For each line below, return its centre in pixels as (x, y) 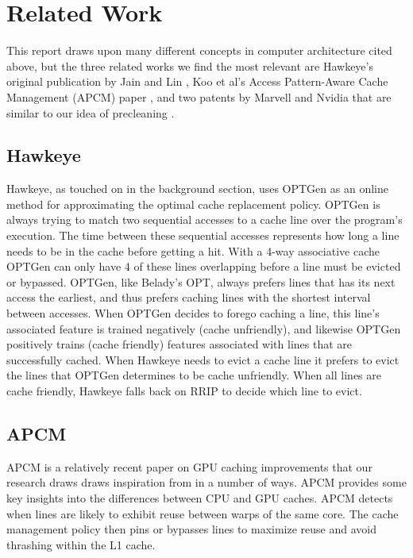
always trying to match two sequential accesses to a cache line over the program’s (205, 219)
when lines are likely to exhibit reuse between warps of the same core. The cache (203, 513)
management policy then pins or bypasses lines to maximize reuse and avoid (192, 529)
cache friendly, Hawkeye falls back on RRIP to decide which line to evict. (184, 391)
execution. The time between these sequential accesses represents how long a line (203, 235)
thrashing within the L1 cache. (81, 544)
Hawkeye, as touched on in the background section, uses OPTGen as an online (197, 189)
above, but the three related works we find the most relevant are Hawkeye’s (190, 65)
